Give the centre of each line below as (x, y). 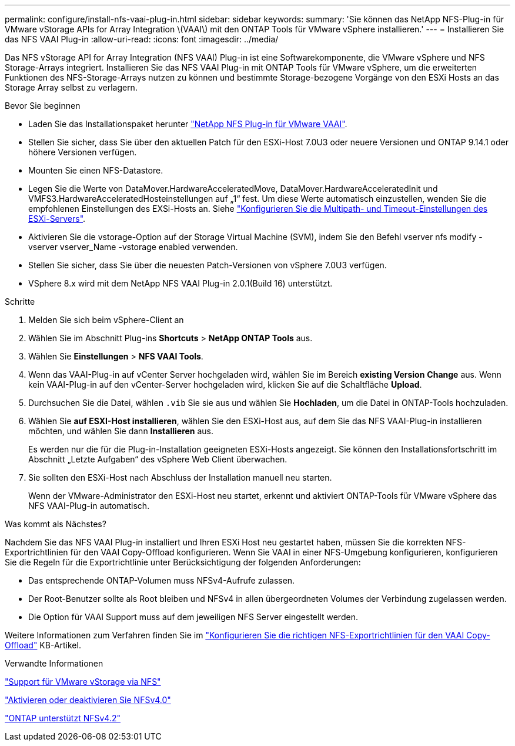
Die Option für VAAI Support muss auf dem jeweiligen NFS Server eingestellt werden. (193, 617)
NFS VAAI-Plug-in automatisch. (89, 506)
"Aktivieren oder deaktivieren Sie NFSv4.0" (88, 700)
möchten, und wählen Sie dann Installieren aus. (121, 431)
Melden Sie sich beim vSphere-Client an (106, 320)
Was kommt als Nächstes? (56, 524)
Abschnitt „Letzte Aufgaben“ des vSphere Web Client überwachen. (158, 459)
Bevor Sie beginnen (43, 106)
